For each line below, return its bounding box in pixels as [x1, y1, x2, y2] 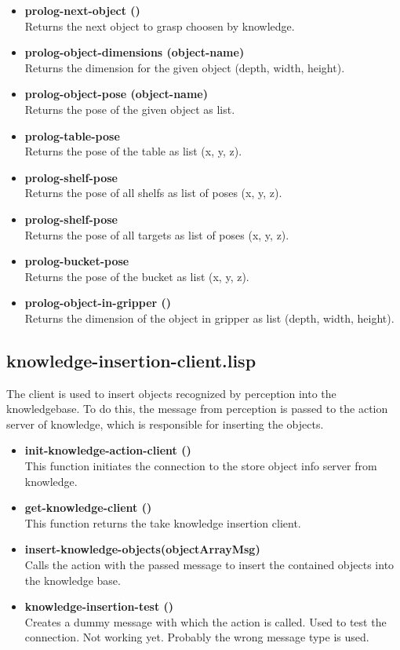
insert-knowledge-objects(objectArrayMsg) [24, 541, 260, 557]
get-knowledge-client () [24, 499, 152, 516]
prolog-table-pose [24, 127, 120, 144]
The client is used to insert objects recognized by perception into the [6, 385, 336, 401]
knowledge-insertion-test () [24, 598, 174, 615]
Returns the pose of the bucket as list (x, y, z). [24, 268, 249, 284]
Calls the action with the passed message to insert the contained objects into [24, 557, 395, 573]
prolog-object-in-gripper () [24, 294, 172, 311]
